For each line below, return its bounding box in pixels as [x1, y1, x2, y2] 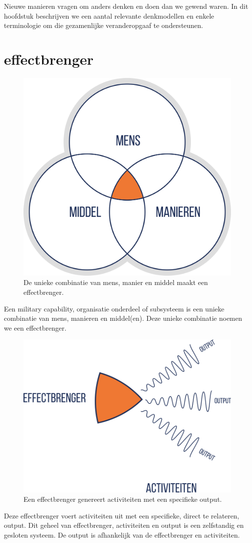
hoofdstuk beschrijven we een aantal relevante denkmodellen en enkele [4, 10, 214, 21]
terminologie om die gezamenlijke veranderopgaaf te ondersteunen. [4, 20, 204, 30]
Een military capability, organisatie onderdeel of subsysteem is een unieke [4, 303, 225, 313]
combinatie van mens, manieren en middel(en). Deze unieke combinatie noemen [4, 313, 242, 323]
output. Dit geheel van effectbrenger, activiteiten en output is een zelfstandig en [4, 520, 244, 530]
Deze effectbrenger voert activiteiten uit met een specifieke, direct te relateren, [4, 510, 239, 520]
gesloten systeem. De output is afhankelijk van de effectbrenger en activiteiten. [4, 529, 240, 540]
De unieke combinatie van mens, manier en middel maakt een [23, 277, 208, 287]
